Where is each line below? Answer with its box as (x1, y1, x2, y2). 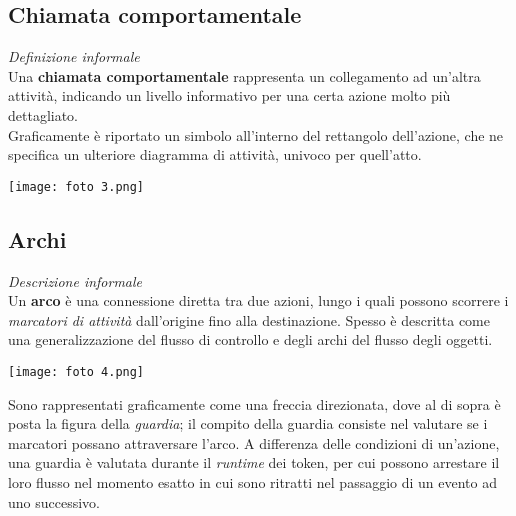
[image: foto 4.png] (8, 365, 145, 379)
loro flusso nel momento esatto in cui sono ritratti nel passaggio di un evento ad (8, 472, 498, 493)
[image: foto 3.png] (8, 179, 145, 194)
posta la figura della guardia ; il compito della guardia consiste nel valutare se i (8, 413, 488, 434)
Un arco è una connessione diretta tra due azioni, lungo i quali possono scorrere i (8, 290, 509, 311)
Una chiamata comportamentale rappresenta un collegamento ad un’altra (8, 65, 481, 86)
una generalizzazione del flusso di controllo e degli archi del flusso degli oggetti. (8, 329, 493, 350)
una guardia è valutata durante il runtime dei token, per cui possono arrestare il (8, 452, 500, 473)
